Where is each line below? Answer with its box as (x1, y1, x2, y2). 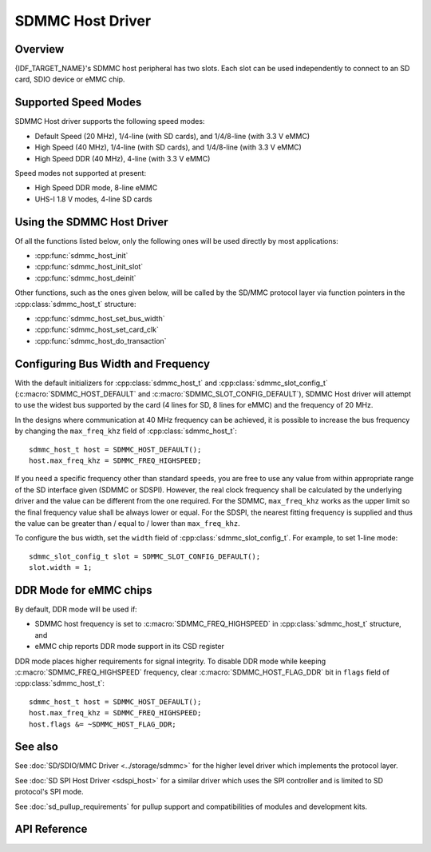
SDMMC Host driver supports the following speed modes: (14, 117, 205, 126)
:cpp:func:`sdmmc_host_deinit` (34, 273, 136, 283)
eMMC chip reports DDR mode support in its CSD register (34, 642, 225, 651)
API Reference (14, 822, 88, 836)
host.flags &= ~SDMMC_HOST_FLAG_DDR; (29, 719, 177, 729)
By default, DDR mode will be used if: (14, 604, 137, 615)
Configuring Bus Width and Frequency (14, 356, 211, 371)
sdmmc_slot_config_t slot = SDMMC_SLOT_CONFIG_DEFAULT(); (29, 551, 261, 561)
